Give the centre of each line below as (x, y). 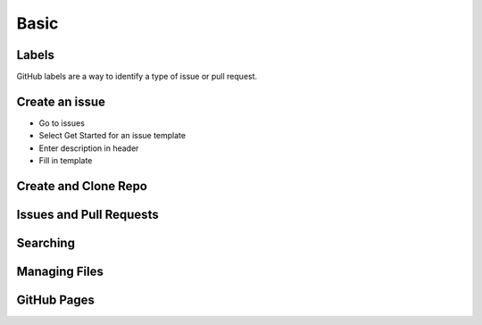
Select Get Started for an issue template (112, 136)
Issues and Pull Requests (88, 214)
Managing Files (60, 271)
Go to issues (62, 123)
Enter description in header (89, 148)
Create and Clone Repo (82, 186)
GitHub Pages (56, 300)
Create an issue (61, 101)
